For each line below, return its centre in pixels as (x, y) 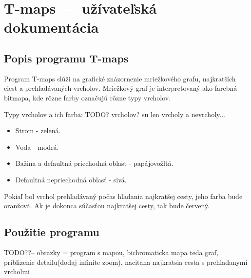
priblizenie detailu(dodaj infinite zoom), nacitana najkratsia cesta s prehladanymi (126, 262)
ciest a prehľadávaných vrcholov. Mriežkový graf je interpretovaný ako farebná (121, 88)
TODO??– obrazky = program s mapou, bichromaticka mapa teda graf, (111, 252)
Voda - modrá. (37, 147)
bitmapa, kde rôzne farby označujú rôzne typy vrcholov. (87, 97)
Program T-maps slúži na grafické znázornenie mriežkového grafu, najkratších (120, 78)
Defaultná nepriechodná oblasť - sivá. (71, 179)
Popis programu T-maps (66, 58)
